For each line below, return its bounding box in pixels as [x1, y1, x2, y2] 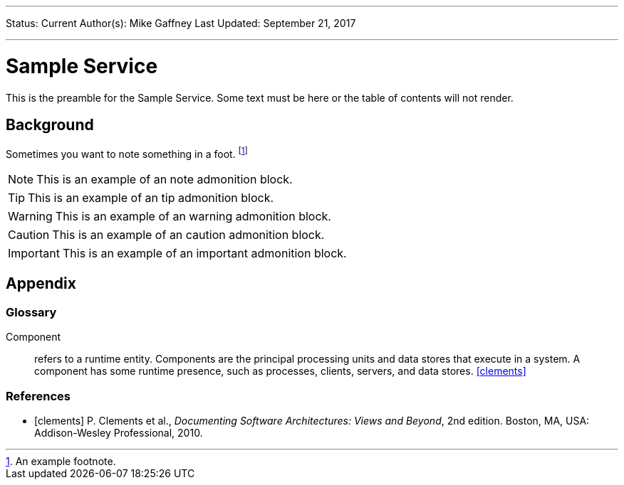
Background [6, 115, 94, 134]
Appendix [6, 275, 76, 293]
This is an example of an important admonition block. [62, 246, 347, 260]
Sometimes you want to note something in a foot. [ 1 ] [6, 146, 248, 160]
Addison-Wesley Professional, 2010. [34, 426, 203, 439]
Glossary [6, 304, 57, 319]
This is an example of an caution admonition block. [52, 228, 325, 242]
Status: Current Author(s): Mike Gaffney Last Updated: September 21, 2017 [6, 17, 356, 29]
